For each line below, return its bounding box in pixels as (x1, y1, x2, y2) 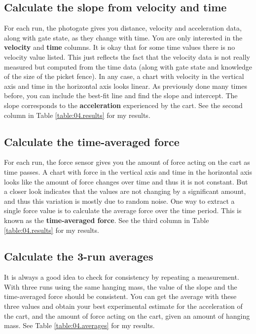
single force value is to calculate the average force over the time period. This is (4, 205, 242, 216)
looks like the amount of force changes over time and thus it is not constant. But (4, 176, 248, 186)
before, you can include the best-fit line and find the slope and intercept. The (4, 90, 238, 101)
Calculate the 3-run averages (4, 249, 153, 264)
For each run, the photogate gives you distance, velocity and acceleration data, (4, 23, 242, 33)
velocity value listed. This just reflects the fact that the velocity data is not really (4, 51, 250, 62)
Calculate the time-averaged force (4, 134, 180, 149)
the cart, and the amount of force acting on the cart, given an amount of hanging (4, 310, 250, 321)
